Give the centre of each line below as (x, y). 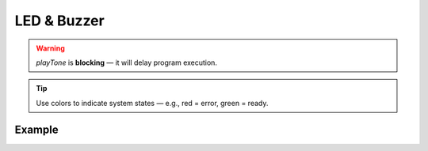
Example (36, 129)
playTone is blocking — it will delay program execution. (127, 62)
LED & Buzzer (59, 21)
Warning (50, 48)
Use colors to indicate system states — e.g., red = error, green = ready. (152, 103)
